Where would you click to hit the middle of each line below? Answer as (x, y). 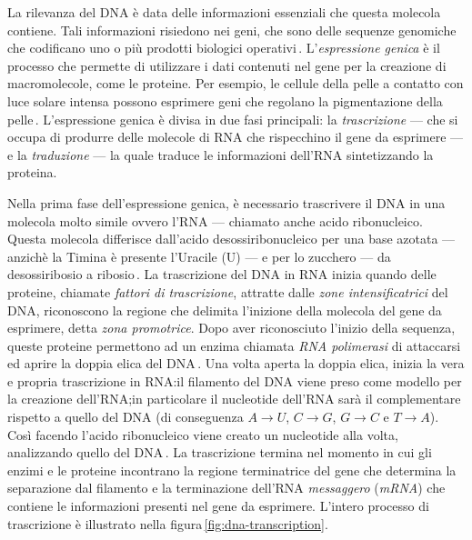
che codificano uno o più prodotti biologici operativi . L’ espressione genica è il (224, 48)
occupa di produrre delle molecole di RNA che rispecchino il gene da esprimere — (236, 137)
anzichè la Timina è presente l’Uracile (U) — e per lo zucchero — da (199, 256)
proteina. (32, 172)
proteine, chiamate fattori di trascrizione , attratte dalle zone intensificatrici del (228, 291)
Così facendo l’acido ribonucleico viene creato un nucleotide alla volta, (203, 434)
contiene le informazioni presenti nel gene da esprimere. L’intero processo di (218, 506)
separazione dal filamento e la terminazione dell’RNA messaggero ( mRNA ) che (226, 488)
